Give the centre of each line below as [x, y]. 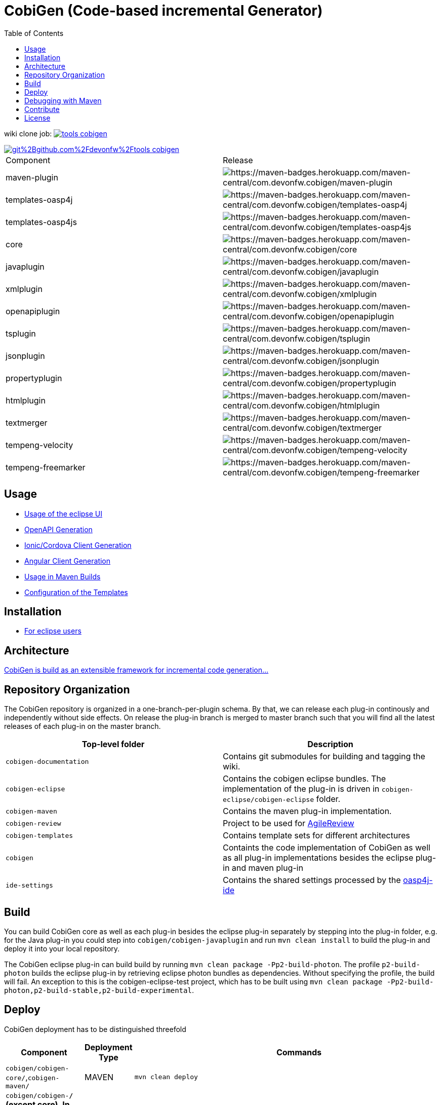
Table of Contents [34, 33]
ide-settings [29, 885]
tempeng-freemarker [46, 467]
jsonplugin [25, 356]
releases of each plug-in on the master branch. [83, 726]
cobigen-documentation [47, 761]
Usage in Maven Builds [63, 576]
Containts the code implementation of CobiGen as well [327, 848]
